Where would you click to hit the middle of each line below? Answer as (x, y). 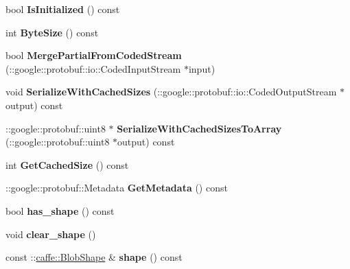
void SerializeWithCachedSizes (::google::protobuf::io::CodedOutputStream (171, 92)
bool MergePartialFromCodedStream (94, 55)
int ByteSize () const (52, 32)
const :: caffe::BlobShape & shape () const (94, 257)
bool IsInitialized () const (63, 9)
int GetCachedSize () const (67, 164)
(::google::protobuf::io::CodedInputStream (93, 68)
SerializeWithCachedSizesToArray (199, 128)
